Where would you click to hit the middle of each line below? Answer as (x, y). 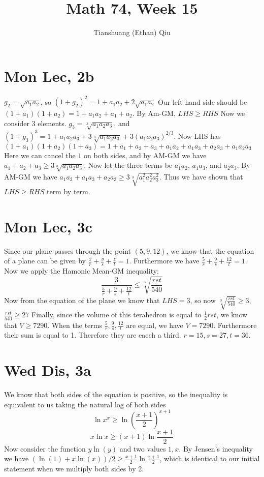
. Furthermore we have (164, 261)
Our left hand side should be (203, 101)
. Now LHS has (197, 136)
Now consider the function (45, 448)
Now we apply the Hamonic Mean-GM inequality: (81, 271)
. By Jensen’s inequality (216, 448)
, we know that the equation (210, 250)
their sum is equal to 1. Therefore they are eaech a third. (93, 335)
